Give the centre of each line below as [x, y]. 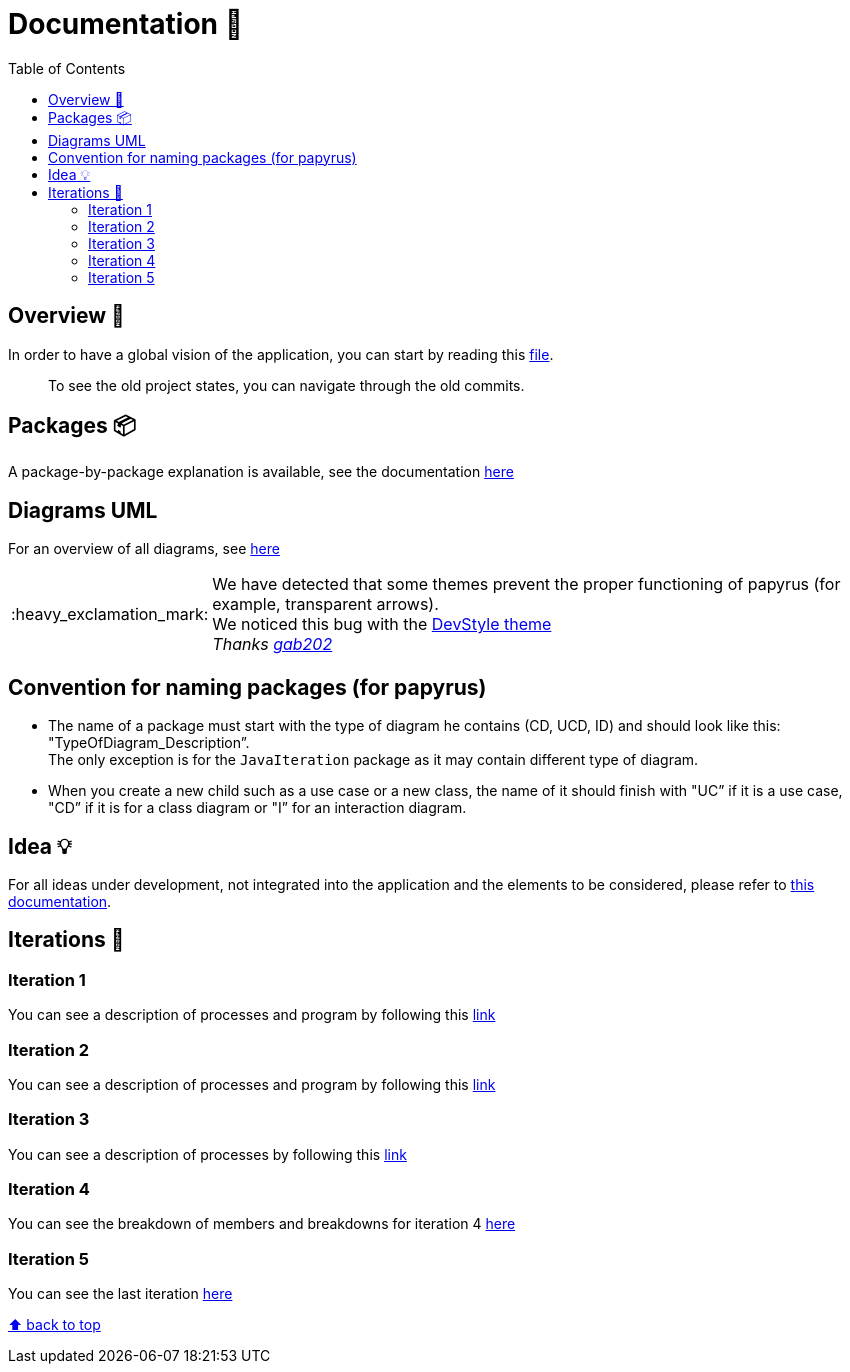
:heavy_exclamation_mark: [110, 614]
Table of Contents [67, 68]
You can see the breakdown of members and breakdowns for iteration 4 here [262, 1224]
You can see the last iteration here [120, 1294]
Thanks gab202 [272, 644]
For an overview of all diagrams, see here [144, 549]
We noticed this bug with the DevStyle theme [382, 624]
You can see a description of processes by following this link [207, 1154]
